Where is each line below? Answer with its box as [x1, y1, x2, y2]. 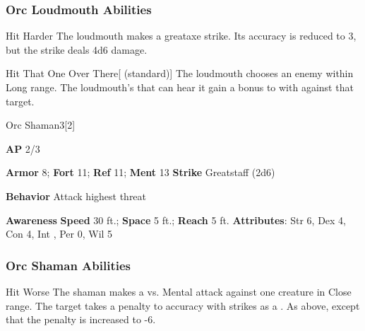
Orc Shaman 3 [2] [6, 117, 76, 132]
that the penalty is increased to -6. [6, 312, 156, 327]
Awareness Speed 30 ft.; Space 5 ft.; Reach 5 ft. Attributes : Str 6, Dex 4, [6, 212, 347, 227]
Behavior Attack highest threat [6, 188, 147, 203]
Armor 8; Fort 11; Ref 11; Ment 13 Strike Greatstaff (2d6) [6, 165, 275, 180]
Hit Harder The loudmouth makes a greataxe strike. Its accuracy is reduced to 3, [6, 28, 357, 43]
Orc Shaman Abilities [6, 256, 131, 274]
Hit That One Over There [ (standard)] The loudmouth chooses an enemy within [6, 66, 354, 81]
